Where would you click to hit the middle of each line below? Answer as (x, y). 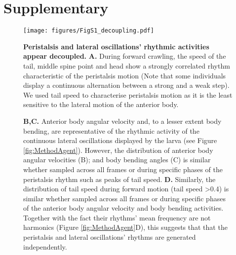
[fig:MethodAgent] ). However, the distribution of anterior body (118, 150)
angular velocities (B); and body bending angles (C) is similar (117, 160)
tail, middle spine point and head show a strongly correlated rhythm (127, 65)
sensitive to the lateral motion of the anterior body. (101, 104)
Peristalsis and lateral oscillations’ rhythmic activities (116, 46)
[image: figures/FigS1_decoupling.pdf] (89, 31)
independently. (45, 246)
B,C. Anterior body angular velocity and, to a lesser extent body (122, 121)
